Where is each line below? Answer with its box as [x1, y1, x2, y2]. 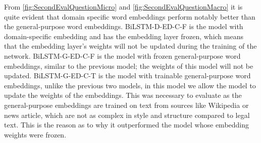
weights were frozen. [4, 129, 67, 139]
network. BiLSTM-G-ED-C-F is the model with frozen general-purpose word [4, 50, 241, 61]
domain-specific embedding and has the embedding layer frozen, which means [4, 31, 243, 41]
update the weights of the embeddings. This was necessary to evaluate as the [4, 90, 242, 100]
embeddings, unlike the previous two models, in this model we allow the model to [4, 80, 256, 90]
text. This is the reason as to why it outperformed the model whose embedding [4, 119, 249, 130]
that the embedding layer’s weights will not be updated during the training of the [4, 41, 257, 51]
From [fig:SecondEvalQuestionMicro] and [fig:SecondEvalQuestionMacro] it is [4, 2, 243, 12]
